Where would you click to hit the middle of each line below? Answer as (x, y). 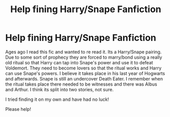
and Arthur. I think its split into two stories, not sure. (59, 89)
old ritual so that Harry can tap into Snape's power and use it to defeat (79, 62)
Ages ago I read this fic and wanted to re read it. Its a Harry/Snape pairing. (83, 52)
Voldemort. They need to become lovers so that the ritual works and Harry (83, 68)
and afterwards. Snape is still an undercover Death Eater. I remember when (84, 79)
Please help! (18, 109)
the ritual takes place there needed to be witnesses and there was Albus (81, 84)
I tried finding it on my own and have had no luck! (57, 99)
